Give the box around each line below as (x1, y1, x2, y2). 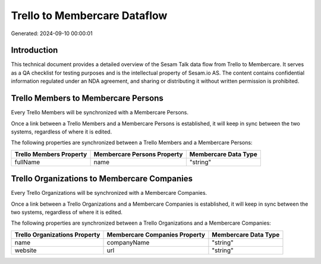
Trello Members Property (14, 150, 87, 158)
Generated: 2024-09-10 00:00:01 (11, 30, 93, 37)
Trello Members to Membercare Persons (11, 93, 163, 104)
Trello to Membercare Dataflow (11, 9, 168, 22)
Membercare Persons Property (93, 150, 183, 158)
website (14, 246, 37, 254)
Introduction (11, 45, 58, 55)
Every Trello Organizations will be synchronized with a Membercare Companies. (11, 190, 207, 197)
